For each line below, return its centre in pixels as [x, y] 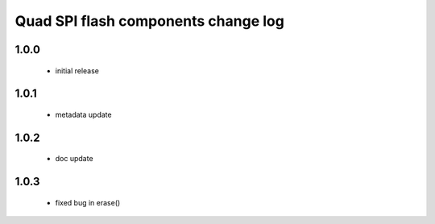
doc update [74, 159]
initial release [77, 71]
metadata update [83, 114]
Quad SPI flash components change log [150, 21]
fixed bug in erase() [88, 202]
